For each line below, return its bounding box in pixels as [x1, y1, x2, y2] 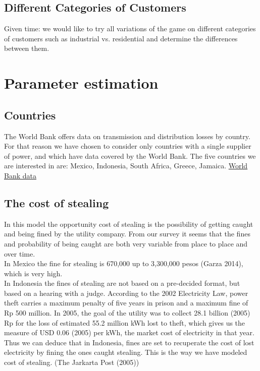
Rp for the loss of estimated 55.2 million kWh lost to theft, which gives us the [4, 317, 245, 328]
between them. [4, 43, 49, 53]
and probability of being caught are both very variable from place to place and [4, 238, 248, 249]
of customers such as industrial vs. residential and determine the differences [4, 33, 238, 43]
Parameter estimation [4, 73, 159, 93]
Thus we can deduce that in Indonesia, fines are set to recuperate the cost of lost [4, 337, 254, 347]
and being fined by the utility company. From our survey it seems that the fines [4, 228, 250, 239]
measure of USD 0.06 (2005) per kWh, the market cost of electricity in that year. [4, 327, 254, 338]
